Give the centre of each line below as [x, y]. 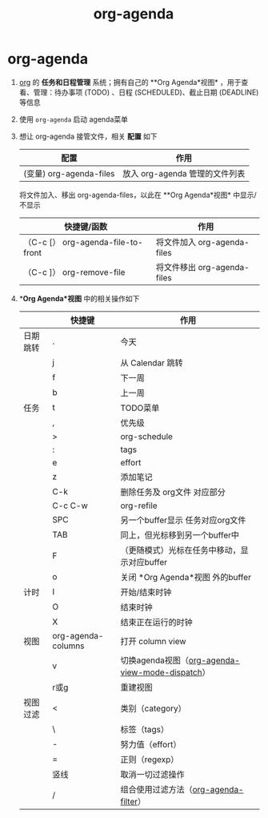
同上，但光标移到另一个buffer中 [180, 535]
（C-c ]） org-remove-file [74, 272]
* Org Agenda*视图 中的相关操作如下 [79, 298]
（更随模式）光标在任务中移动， [180, 550]
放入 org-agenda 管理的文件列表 [184, 173]
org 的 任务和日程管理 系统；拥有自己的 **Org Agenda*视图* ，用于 [130, 82]
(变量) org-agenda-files [69, 173]
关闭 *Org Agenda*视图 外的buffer [186, 577]
